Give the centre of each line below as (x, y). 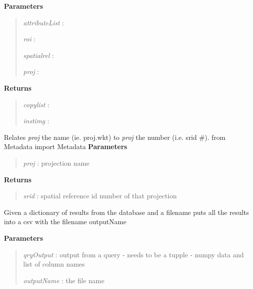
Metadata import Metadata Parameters (66, 146)
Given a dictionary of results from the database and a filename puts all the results (126, 212)
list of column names (54, 264)
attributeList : (44, 22)
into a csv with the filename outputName (65, 222)
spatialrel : (38, 55)
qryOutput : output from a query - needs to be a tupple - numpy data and (133, 254)
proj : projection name (56, 163)
